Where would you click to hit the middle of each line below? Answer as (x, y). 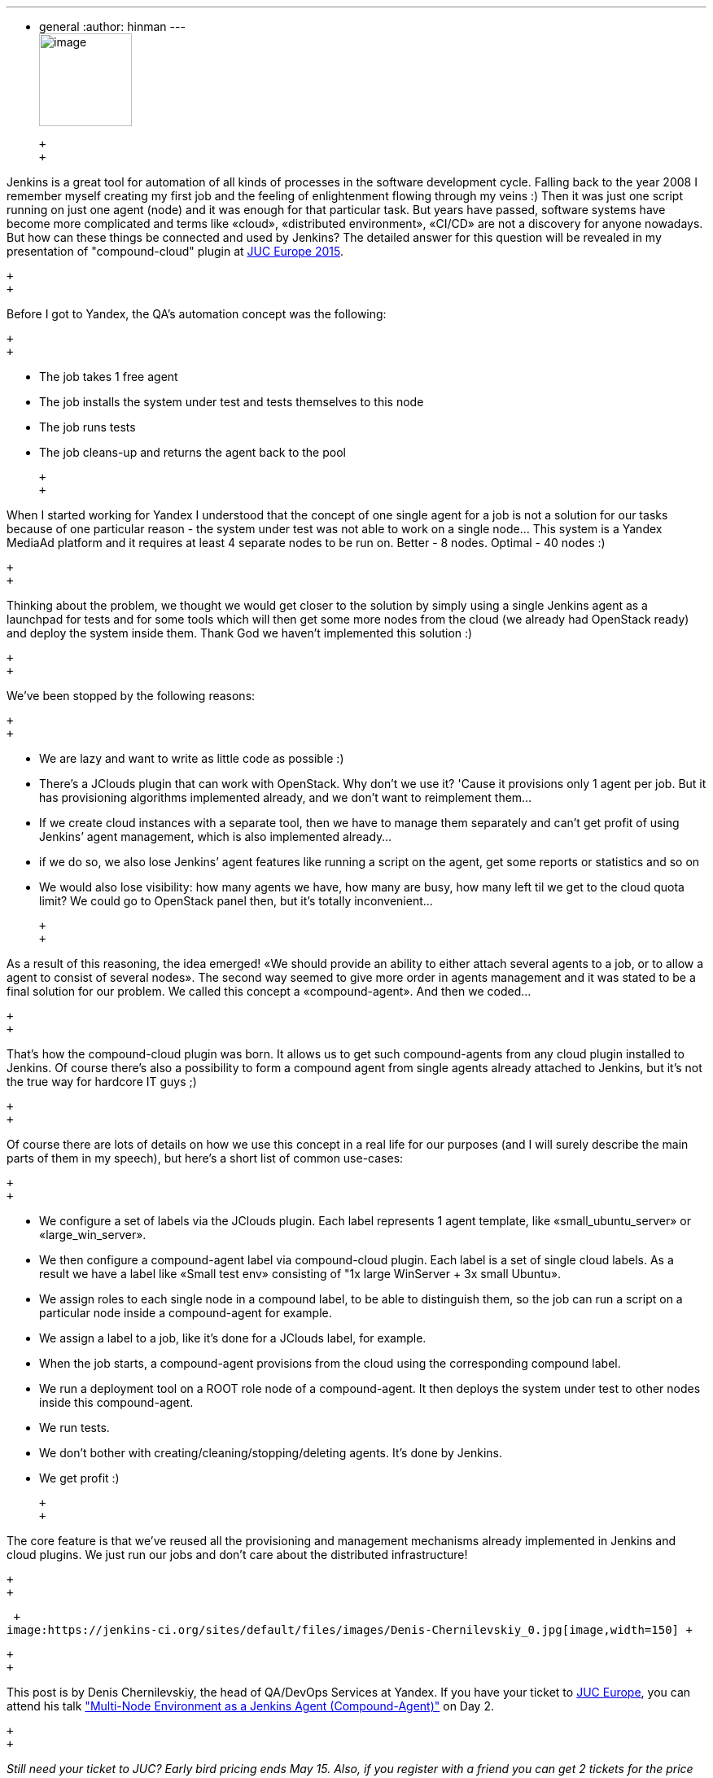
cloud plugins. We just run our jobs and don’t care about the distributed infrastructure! (237, 1555)
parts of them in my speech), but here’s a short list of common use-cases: (205, 1158)
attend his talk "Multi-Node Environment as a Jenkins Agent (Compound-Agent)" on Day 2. (250, 1706)
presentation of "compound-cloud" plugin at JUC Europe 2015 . (175, 251)
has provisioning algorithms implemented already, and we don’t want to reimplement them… (286, 797)
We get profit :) (79, 1478)
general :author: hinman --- (112, 26)
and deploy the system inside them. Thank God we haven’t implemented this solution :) (240, 633)
